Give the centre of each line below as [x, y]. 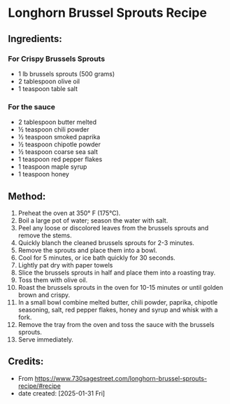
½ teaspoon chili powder [53, 130]
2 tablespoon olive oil [49, 81]
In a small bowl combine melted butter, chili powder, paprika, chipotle [118, 302]
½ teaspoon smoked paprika [59, 137]
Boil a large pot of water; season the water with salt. [93, 220]
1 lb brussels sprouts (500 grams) [66, 74]
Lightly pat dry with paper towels [65, 265]
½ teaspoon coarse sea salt [58, 152]
